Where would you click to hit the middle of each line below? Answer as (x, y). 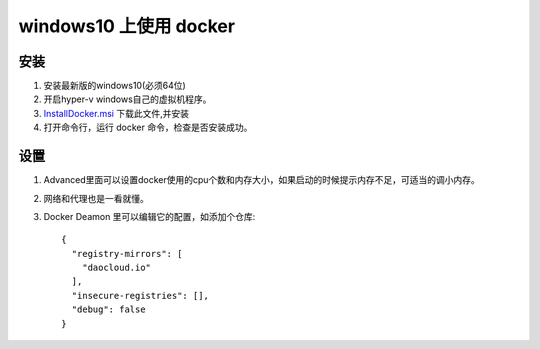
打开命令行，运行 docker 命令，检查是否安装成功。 (148, 127)
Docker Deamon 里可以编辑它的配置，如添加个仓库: (149, 216)
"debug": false (108, 309)
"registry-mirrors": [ (127, 253)
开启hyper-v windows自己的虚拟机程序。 (127, 99)
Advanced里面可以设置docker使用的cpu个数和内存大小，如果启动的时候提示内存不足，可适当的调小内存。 (261, 180)
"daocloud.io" (116, 268)
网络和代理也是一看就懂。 (96, 198)
